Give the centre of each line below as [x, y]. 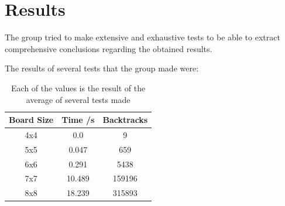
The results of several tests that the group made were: [102, 68]
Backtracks [125, 120]
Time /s [78, 120]
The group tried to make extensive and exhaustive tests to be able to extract [142, 37]
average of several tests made [78, 99]
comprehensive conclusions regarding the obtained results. [109, 48]
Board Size [31, 120]
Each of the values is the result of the [78, 87]
